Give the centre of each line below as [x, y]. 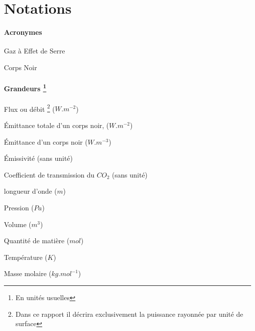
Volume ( [18, 224]
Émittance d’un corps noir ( [46, 141]
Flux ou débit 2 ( [30, 108]
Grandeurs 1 [25, 87]
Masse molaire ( [28, 273]
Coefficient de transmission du [49, 174]
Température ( [26, 257]
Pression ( [19, 208]
